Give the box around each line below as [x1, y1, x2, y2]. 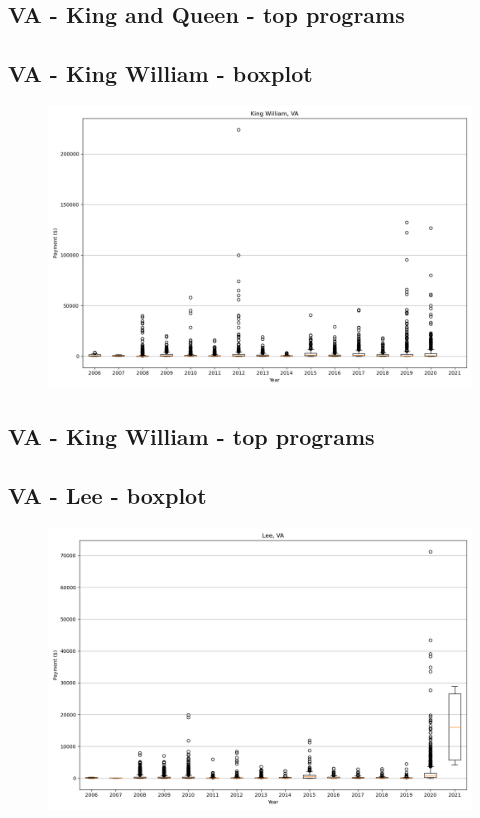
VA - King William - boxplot [8, 58, 313, 89]
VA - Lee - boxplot [8, 480, 207, 511]
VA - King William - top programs [8, 421, 375, 452]
